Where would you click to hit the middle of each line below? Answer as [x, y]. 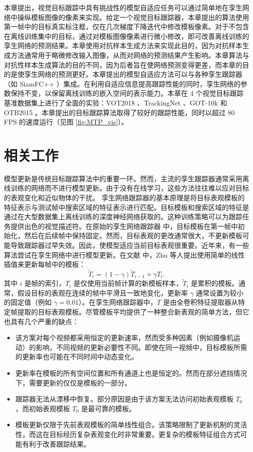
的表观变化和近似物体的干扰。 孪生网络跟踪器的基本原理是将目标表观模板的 [124, 198]
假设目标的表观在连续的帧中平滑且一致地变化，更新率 [102, 292]
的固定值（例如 [28, 302]
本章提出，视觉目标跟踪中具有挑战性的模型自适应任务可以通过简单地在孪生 [123, 7]
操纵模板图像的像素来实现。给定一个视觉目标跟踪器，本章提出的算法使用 [133, 17]
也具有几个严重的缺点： [41, 321]
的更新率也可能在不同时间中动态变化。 [77, 356]
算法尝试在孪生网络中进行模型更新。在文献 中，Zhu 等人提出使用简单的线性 [125, 254]
